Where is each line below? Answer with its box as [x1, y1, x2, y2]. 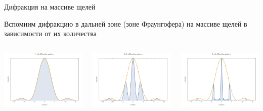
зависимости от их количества [4, 28, 97, 39]
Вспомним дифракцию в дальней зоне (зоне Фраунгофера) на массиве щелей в [4, 18, 247, 29]
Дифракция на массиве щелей [4, 2, 96, 12]
